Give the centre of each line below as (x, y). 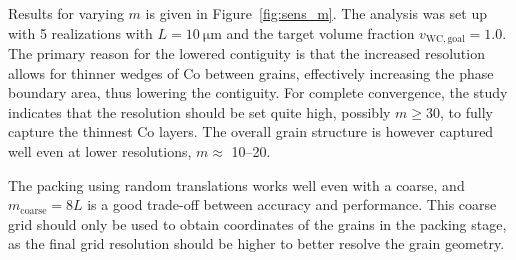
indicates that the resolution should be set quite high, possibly (199, 111)
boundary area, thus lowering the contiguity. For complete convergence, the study (258, 92)
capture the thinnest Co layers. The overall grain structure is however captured (251, 131)
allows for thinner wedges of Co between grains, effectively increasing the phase (251, 72)
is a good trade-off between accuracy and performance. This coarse (292, 204)
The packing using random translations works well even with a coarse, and (236, 184)
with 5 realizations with (80, 32)
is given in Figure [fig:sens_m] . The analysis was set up (316, 13)
